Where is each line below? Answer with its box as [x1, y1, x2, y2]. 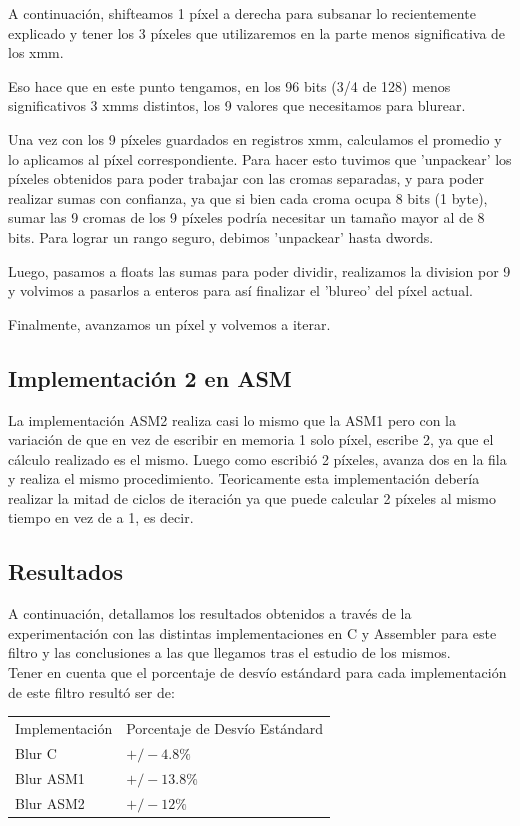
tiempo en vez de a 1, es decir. [8, 507, 194, 528]
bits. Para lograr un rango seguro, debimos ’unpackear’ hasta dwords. [8, 226, 434, 247]
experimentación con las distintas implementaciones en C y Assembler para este [8, 622, 497, 643]
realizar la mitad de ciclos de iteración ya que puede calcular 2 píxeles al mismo [8, 487, 496, 508]
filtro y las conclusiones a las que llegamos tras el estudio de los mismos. [8, 642, 451, 663]
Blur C [15, 742, 57, 763]
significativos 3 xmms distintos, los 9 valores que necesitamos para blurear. [8, 95, 466, 116]
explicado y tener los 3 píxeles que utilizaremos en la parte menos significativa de [8, 22, 506, 43]
